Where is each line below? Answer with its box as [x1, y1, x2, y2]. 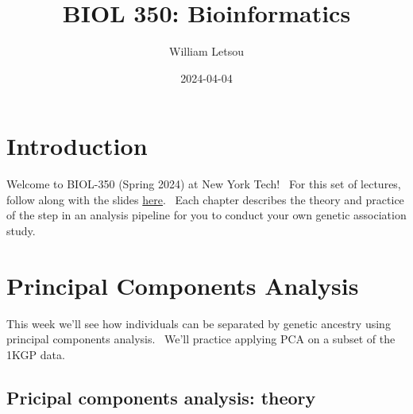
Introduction [6, 130, 148, 162]
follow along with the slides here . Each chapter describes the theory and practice [6, 191, 404, 207]
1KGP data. [6, 346, 65, 362]
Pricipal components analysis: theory [6, 385, 316, 409]
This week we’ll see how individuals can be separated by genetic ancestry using [6, 315, 391, 331]
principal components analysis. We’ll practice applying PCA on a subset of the [6, 331, 396, 347]
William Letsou [169, 43, 244, 60]
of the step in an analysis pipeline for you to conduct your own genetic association [6, 207, 407, 223]
